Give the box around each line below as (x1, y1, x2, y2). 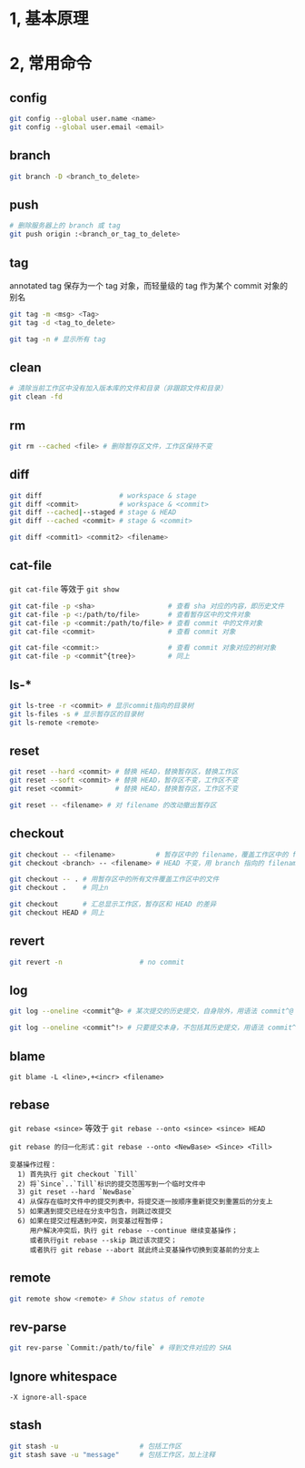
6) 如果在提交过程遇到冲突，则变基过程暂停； (17, 1216, 165, 1225)
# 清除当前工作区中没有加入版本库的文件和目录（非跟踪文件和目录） (9, 384, 227, 393)
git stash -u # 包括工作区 (9, 1442, 182, 1451)
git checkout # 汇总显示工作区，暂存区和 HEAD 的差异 (9, 900, 217, 909)
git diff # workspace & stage (9, 491, 197, 501)
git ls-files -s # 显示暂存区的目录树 (9, 709, 143, 719)
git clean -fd (9, 392, 64, 401)
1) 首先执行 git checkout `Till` (17, 1169, 139, 1179)
